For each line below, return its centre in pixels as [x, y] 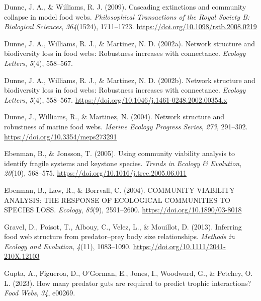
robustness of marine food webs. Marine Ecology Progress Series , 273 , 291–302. [126, 126]
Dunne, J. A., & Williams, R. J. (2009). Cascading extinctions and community [125, 7]
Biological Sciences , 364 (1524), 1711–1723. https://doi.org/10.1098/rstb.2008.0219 [130, 26]
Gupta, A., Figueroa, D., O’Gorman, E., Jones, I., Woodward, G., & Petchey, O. [128, 273]
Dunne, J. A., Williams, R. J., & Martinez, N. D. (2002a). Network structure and [130, 43]
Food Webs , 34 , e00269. [40, 293]
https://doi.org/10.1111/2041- [179, 246]
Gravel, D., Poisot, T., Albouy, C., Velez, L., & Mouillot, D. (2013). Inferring [123, 226]
